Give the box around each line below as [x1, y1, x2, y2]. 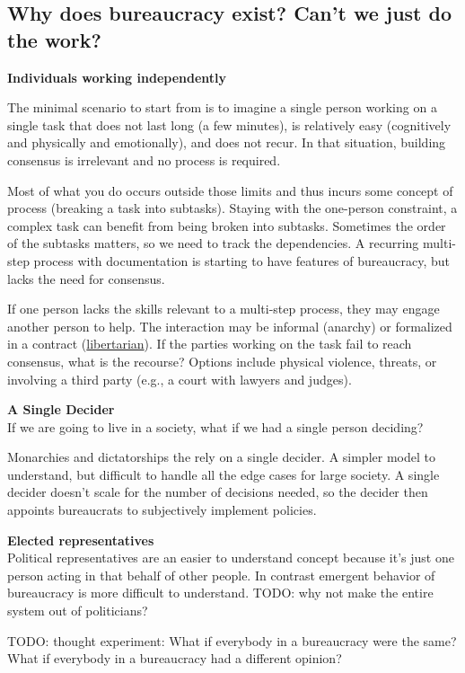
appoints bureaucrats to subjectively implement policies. [7, 500, 317, 519]
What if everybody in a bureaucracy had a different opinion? [7, 649, 342, 668]
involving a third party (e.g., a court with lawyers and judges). [7, 369, 352, 388]
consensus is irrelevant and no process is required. [7, 150, 281, 169]
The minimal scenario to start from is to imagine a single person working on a [7, 98, 437, 117]
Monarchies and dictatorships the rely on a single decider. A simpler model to [7, 447, 435, 466]
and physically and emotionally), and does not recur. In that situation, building [7, 133, 446, 152]
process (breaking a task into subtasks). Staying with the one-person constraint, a [7, 199, 458, 217]
